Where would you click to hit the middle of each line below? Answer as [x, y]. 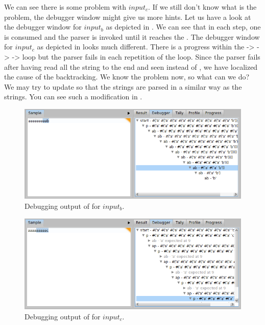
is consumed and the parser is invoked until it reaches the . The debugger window [132, 36]
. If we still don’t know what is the [202, 7]
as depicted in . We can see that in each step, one [183, 27]
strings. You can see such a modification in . [73, 97]
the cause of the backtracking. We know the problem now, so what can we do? [127, 77]
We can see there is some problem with [65, 7]
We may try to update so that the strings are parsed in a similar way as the [123, 86]
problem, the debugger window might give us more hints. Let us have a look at [128, 17]
